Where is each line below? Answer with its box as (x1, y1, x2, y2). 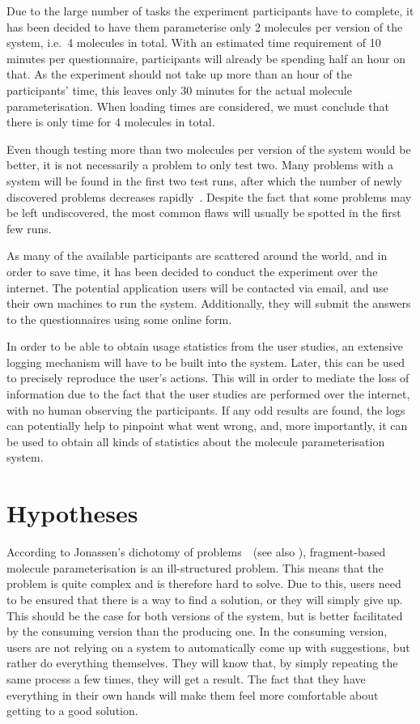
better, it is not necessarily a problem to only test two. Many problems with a (6, 156, 394, 173)
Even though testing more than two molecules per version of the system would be (6, 140, 411, 157)
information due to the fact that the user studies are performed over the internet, (6, 385, 410, 402)
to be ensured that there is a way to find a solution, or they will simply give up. (6, 590, 403, 607)
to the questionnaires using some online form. (6, 310, 232, 327)
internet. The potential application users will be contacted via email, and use (6, 279, 388, 296)
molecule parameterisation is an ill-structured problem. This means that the (6, 559, 384, 576)
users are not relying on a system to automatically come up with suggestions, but (6, 638, 410, 655)
